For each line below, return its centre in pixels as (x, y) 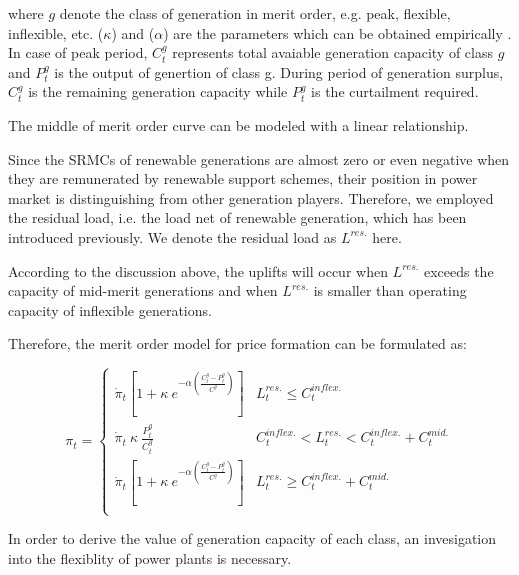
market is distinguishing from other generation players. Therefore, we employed (251, 197)
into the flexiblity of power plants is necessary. (150, 557)
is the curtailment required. (395, 91)
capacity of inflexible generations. (110, 309)
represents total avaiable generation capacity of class (332, 52)
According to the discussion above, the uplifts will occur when (198, 270)
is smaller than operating (390, 290)
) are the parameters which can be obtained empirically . (337, 32)
